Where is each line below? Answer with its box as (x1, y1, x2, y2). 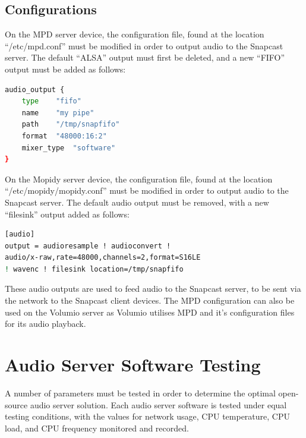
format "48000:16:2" (21, 131, 107, 140)
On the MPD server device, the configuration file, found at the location (5, 28, 264, 40)
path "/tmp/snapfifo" (21, 120, 120, 129)
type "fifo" (21, 97, 81, 106)
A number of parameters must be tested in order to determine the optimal (5, 386, 276, 399)
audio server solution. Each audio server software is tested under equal (30, 398, 287, 411)
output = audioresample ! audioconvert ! (5, 241, 171, 250)
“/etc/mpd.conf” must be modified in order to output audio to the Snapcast (5, 39, 283, 52)
